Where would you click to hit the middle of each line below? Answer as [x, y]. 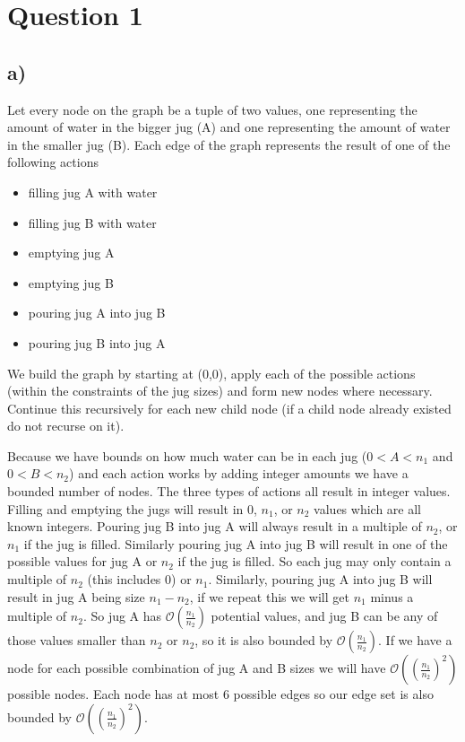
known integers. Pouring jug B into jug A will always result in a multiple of [215, 526]
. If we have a [415, 640]
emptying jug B [71, 282]
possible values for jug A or [82, 561]
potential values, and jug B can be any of [324, 616]
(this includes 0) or [139, 579]
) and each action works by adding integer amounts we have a [239, 473]
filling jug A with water [93, 192]
